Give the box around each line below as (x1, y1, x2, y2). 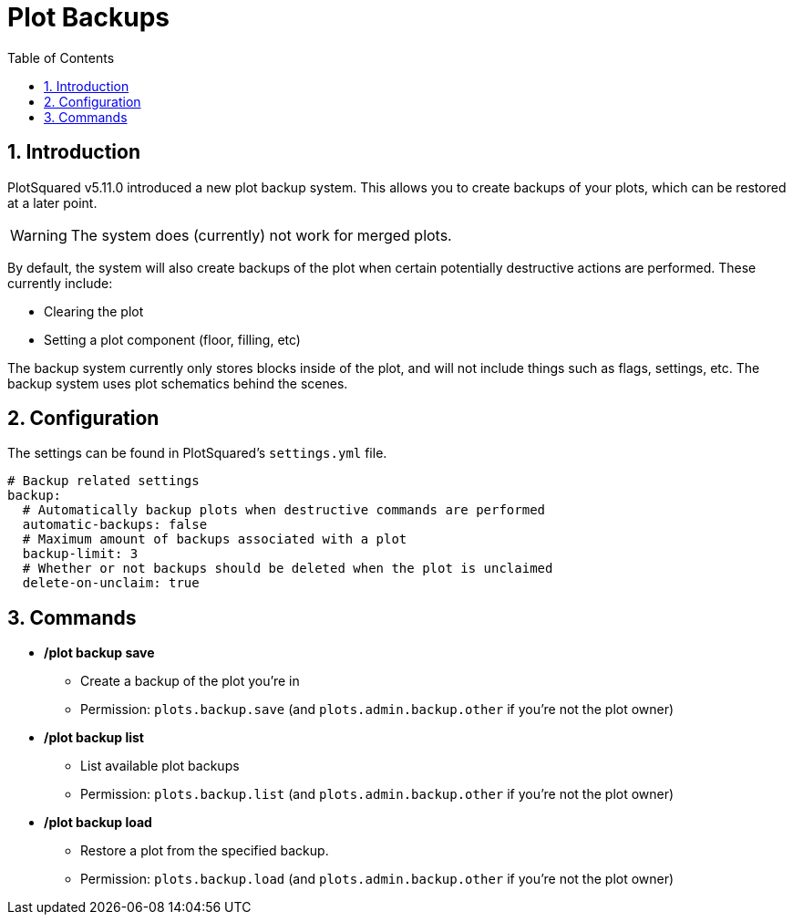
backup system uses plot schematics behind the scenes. (7, 375, 348, 391)
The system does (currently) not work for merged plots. (70, 225, 452, 244)
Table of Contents (7, 49, 115, 66)
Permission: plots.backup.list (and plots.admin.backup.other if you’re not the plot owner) (80, 786, 675, 803)
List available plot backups (80, 758, 240, 774)
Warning (10, 225, 67, 244)
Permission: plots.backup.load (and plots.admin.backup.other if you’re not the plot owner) (80, 871, 675, 887)
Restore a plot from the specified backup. (80, 843, 329, 859)
